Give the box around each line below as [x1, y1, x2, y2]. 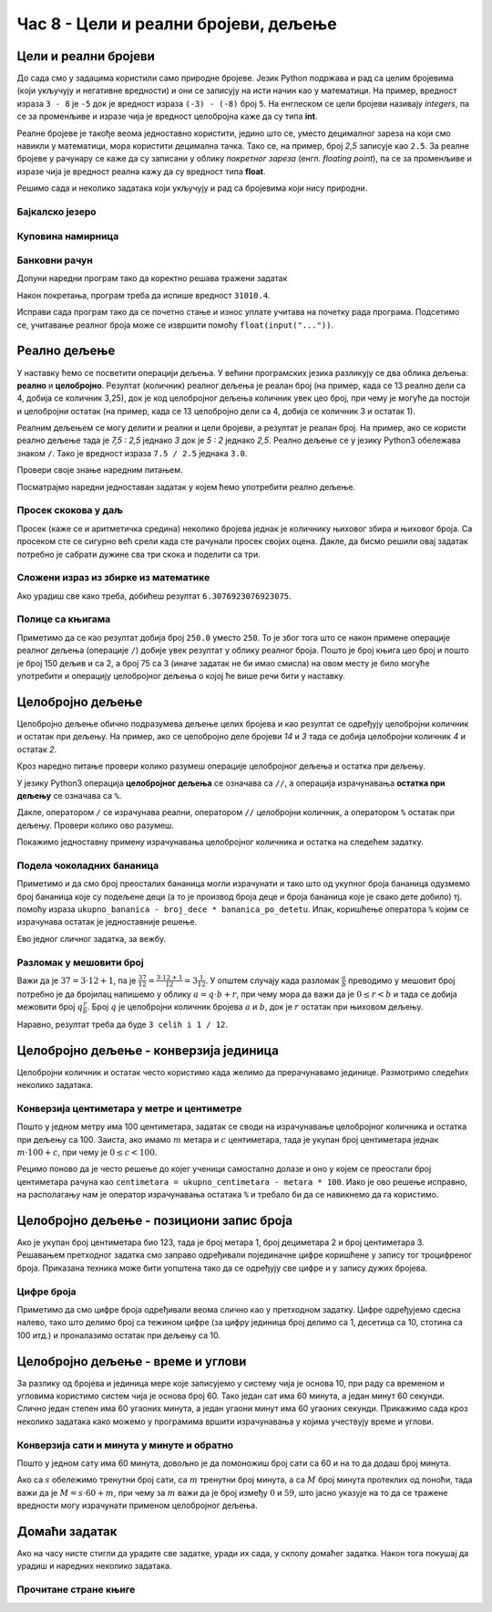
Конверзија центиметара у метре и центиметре [16, 1102, 242, 1115]
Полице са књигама [16, 612, 111, 625]
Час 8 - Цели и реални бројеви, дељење [16, 14, 337, 34]
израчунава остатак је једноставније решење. [16, 916, 198, 927]
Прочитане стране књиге [16, 1584, 136, 1596]
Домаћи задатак [16, 1523, 118, 1539]
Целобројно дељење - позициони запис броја [16, 1212, 293, 1228]
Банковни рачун [16, 254, 93, 267]
